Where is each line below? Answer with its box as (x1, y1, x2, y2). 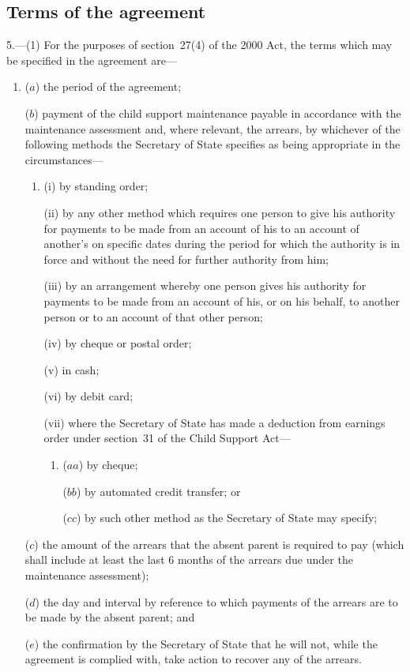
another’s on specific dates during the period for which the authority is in (43, 235, 401, 252)
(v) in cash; (43, 361, 100, 377)
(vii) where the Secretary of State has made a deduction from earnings (43, 414, 386, 430)
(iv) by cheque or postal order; (43, 335, 192, 351)
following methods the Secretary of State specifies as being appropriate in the (24, 136, 401, 152)
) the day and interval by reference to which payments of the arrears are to (35, 593, 398, 610)
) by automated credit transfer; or (76, 482, 241, 499)
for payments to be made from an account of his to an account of (43, 220, 359, 236)
